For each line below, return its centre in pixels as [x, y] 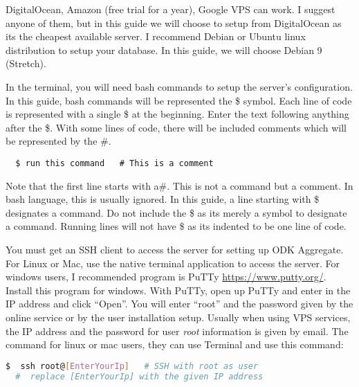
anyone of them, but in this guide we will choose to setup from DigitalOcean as [174, 22]
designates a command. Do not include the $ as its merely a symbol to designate [176, 212]
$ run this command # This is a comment [114, 163]
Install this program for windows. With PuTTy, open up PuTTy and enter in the [178, 290]
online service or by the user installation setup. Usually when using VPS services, [178, 317]
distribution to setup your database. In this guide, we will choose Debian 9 [164, 49]
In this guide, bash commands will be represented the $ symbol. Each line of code [179, 100]
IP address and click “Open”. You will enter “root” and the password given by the [179, 304]
